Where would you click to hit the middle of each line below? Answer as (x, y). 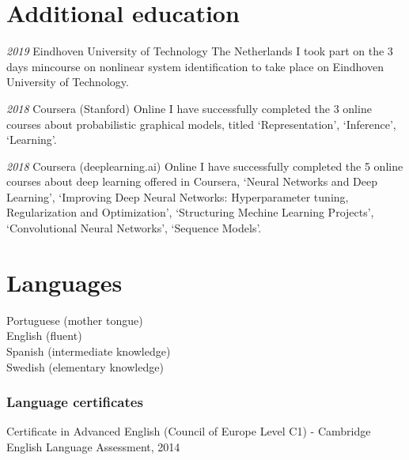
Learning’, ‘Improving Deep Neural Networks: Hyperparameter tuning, (178, 196)
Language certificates (75, 402)
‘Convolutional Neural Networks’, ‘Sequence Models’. (134, 228)
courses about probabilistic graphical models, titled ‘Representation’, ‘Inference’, (201, 124)
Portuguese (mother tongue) (75, 320)
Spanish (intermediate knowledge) (89, 351)
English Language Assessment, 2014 (93, 446)
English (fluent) (44, 336)
